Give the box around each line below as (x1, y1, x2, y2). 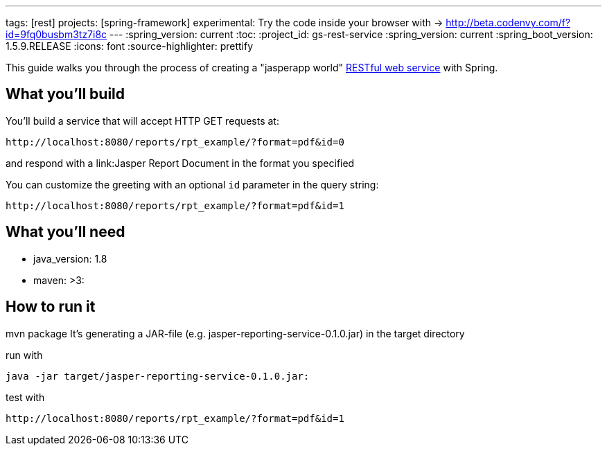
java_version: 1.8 (33, 252, 107, 265)
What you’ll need (6, 223, 125, 241)
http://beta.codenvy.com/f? (446, 17, 571, 28)
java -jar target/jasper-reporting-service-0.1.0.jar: (6, 370, 310, 382)
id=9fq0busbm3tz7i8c (6, 28, 107, 40)
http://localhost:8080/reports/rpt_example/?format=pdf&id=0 (6, 136, 344, 148)
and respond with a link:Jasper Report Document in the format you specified (6, 157, 355, 169)
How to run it (6, 298, 96, 316)
